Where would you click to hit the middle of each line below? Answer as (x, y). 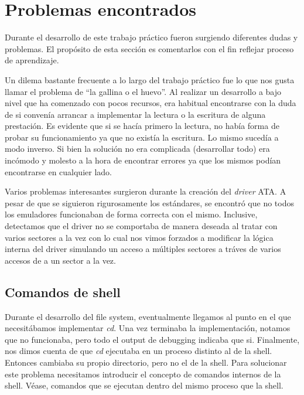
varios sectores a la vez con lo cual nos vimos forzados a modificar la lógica (139, 237)
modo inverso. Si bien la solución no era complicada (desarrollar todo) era (137, 149)
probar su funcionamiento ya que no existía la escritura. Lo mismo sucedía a (142, 137)
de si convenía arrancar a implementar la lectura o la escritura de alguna (135, 114)
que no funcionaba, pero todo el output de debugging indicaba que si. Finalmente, (152, 339)
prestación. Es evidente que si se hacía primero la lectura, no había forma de (142, 126)
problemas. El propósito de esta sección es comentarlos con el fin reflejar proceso (149, 48)
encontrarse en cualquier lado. (58, 171)
